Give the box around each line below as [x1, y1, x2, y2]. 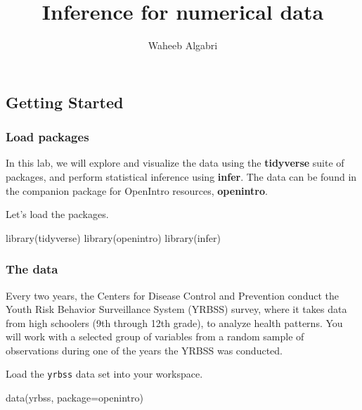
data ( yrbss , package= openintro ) [6, 390, 143, 405]
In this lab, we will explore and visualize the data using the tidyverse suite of [6, 155, 344, 170]
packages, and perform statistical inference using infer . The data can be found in [6, 169, 357, 184]
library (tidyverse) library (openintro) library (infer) [6, 230, 221, 245]
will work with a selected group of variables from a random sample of [6, 329, 304, 344]
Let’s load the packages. [6, 207, 109, 222]
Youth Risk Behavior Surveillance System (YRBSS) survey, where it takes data [6, 302, 347, 316]
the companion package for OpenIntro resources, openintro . [6, 183, 268, 198]
